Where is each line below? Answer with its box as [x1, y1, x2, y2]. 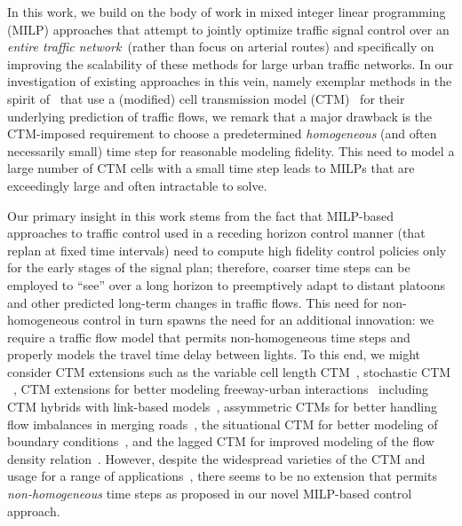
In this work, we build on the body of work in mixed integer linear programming [7, 3, 446, 20]
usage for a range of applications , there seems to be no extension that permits [7, 467, 437, 485]
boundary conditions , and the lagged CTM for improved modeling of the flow [7, 432, 434, 451]
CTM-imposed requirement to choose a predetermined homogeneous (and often [7, 124, 437, 143]
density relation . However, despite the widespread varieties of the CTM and [7, 449, 426, 467]
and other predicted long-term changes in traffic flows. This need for [7, 293, 378, 311]
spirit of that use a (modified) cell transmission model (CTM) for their [7, 89, 405, 107]
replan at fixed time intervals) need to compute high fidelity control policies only [7, 240, 447, 259]
